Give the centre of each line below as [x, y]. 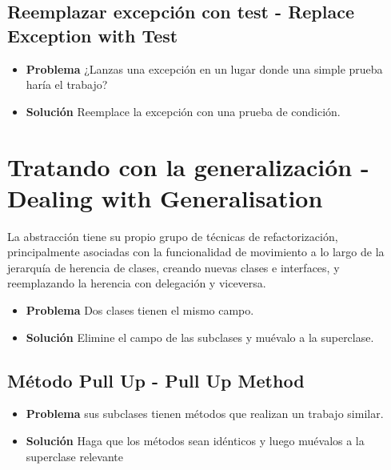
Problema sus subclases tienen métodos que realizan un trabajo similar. [205, 414]
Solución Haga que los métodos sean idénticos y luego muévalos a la [195, 441]
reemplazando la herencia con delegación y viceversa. [137, 283]
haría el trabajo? [67, 84]
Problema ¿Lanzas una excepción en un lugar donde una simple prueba [204, 68]
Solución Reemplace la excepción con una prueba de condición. [183, 111]
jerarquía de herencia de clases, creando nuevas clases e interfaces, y [174, 267]
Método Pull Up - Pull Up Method [156, 380]
